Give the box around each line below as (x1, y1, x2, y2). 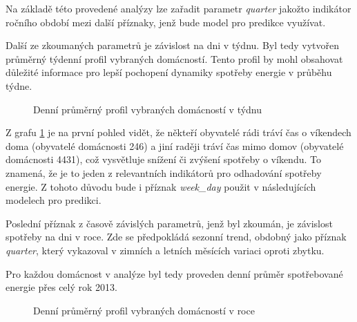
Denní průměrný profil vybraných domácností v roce (33, 303, 255, 317)
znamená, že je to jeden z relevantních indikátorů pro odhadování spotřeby (6, 165, 322, 180)
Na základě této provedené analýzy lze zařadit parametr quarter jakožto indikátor (6, 1, 351, 15)
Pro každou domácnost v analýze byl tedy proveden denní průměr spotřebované (6, 266, 343, 281)
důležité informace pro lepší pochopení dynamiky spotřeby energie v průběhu (6, 65, 332, 79)
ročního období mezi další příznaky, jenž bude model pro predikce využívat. (6, 15, 326, 29)
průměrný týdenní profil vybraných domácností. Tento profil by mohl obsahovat (6, 51, 343, 66)
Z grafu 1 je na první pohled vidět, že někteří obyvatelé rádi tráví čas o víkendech (6, 125, 351, 140)
